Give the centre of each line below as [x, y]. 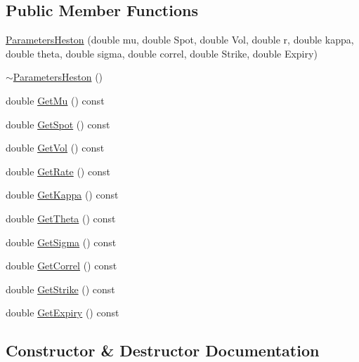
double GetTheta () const [61, 218]
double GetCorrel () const [61, 266]
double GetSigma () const [61, 242]
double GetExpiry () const [63, 313]
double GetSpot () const [58, 124]
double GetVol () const [55, 148]
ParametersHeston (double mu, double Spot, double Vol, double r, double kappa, [180, 40]
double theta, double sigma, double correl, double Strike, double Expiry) [162, 53]
